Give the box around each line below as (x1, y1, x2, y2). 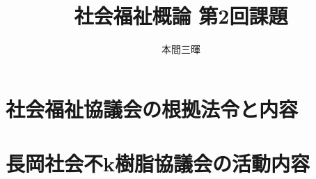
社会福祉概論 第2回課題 (74, 1, 288, 30)
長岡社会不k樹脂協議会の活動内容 (6, 149, 310, 178)
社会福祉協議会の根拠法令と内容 (6, 94, 299, 123)
